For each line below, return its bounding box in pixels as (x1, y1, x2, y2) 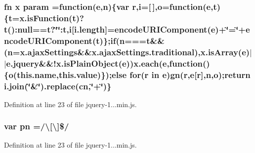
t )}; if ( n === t (96, 34, 150, 46)
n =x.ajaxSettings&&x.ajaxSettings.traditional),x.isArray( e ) (7, 45, 250, 58)
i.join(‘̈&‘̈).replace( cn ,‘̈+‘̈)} (4, 79, 112, 92)
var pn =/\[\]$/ (4, 120, 69, 132)
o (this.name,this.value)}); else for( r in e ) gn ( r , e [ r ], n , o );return (8, 68, 251, 80)
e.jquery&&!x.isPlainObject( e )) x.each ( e (6, 57, 167, 69)
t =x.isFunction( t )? (8, 11, 84, 24)
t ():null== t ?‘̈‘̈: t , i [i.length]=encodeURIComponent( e (4, 23, 215, 35)
